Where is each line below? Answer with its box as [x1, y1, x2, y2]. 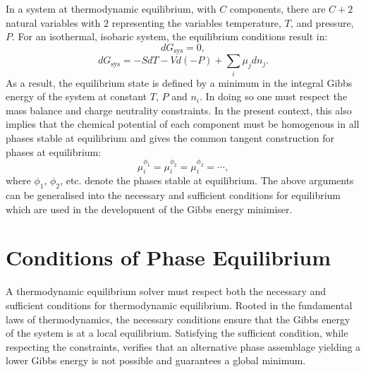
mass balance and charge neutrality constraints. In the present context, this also [6, 102, 352, 117]
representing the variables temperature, [111, 15, 281, 30]
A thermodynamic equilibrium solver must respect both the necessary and [6, 284, 327, 299]
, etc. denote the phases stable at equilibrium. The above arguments [60, 173, 354, 188]
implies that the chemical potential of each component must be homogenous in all [6, 116, 360, 131]
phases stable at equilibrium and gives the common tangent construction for [6, 130, 335, 145]
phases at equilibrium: [6, 144, 102, 159]
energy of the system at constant [6, 89, 147, 104]
